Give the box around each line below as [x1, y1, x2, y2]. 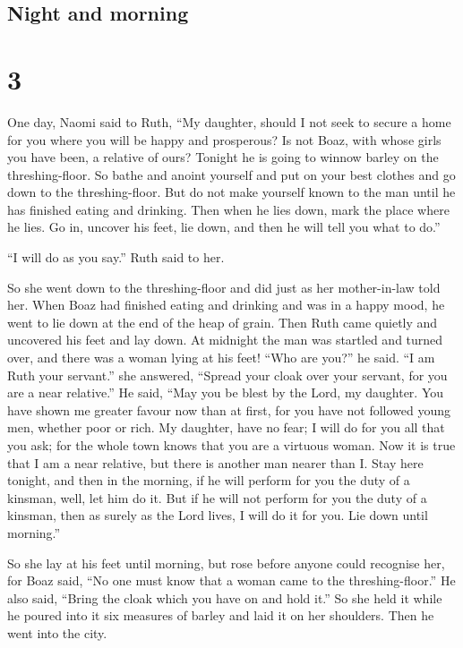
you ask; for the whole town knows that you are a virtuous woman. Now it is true [7, 436, 456, 454]
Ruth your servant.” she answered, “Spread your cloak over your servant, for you [7, 365, 448, 384]
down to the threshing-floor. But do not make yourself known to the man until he [7, 183, 456, 201]
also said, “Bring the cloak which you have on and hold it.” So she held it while [7, 588, 442, 607]
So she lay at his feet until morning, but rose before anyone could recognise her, [7, 553, 445, 572]
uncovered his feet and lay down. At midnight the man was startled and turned [7, 330, 443, 349]
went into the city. [7, 623, 107, 642]
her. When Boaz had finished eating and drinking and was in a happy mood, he [7, 295, 445, 314]
